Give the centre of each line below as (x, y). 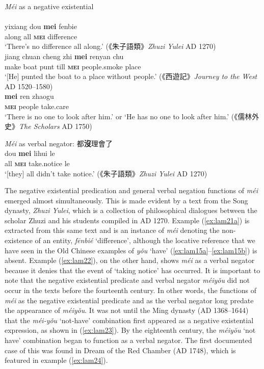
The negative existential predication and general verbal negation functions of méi (131, 190)
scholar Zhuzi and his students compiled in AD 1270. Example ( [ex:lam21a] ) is (127, 220)
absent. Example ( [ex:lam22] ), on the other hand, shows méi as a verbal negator (130, 260)
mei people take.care (37, 106)
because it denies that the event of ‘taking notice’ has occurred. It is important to (133, 270)
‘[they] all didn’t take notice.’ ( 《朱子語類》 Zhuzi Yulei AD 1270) (106, 173)
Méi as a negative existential (49, 6)
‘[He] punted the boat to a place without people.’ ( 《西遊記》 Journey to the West (131, 76)
